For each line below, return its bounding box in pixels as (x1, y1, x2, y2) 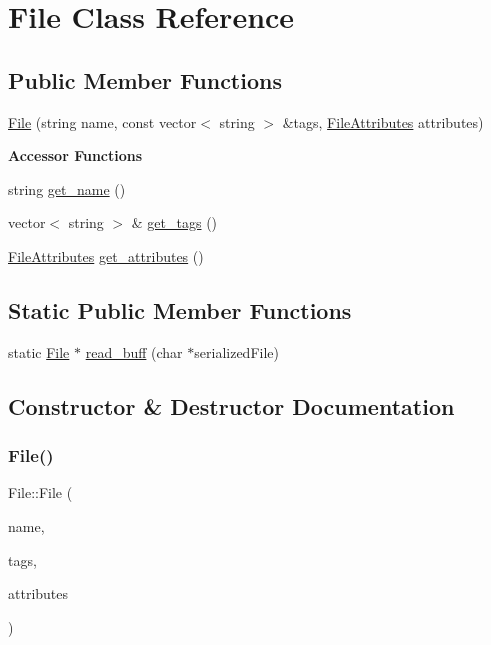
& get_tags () (131, 212, 218, 233)
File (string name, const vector (8, 111, 197, 132)
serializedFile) (194, 341, 279, 362)
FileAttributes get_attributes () (8, 245, 204, 266)
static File (8, 341, 70, 362)
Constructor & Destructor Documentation (8, 390, 455, 421)
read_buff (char (85, 341, 183, 362)
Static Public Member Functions (8, 294, 352, 325)
